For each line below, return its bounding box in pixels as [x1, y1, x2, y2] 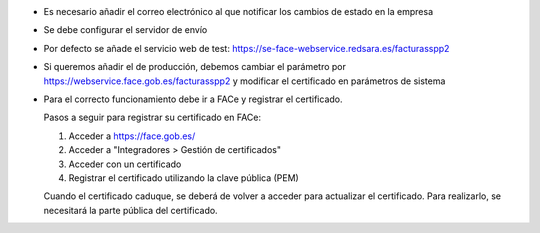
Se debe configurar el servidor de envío [43, 24, 208, 36]
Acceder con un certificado [68, 158, 182, 170]
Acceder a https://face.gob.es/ [68, 130, 196, 142]
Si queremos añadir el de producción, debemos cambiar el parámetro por [43, 61, 347, 73]
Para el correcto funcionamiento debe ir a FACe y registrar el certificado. [43, 93, 344, 105]
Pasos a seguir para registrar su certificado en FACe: [43, 111, 262, 124]
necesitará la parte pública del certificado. [43, 204, 219, 216]
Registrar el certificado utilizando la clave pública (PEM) [68, 171, 299, 184]
